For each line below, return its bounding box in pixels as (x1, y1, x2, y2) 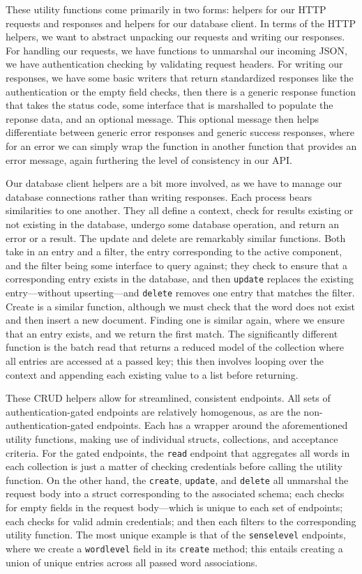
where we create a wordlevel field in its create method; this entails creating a (6, 541, 343, 555)
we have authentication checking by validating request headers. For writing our (6, 56, 343, 71)
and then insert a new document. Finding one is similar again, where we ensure (6, 312, 345, 327)
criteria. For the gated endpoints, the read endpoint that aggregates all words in (6, 445, 350, 460)
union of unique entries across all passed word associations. (6, 554, 258, 569)
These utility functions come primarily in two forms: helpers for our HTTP (6, 2, 326, 16)
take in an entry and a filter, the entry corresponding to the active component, (6, 244, 342, 259)
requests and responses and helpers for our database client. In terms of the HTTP (6, 15, 356, 30)
